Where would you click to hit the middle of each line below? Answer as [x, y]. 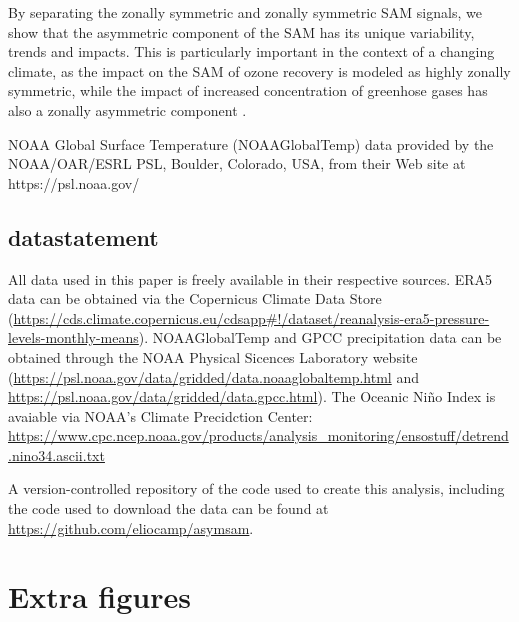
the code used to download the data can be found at [168, 508]
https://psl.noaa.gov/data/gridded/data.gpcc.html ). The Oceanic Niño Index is [252, 396]
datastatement [83, 236]
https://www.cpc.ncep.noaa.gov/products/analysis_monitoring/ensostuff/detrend [258, 435]
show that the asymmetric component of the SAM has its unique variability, [241, 31]
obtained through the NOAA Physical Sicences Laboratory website [213, 356]
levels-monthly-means [73, 337]
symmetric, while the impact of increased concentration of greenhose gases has [248, 90]
